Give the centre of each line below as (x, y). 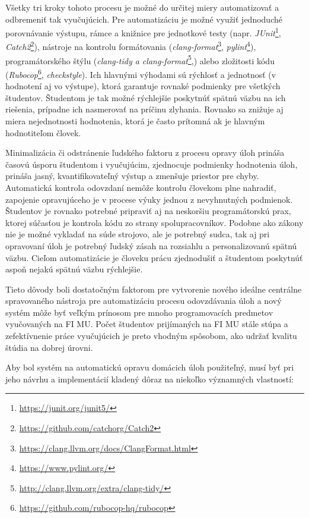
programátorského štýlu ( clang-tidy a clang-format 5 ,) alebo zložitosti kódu (140, 59)
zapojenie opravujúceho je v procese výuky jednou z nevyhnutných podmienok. (149, 199)
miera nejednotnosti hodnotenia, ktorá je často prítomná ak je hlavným (135, 120)
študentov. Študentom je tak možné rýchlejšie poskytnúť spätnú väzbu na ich (146, 97)
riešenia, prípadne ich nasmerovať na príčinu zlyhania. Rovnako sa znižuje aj (144, 109)
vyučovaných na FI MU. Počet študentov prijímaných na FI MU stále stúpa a (147, 324)
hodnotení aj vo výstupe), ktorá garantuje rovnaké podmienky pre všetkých (143, 86)
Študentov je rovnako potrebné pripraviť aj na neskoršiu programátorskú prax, (148, 211)
